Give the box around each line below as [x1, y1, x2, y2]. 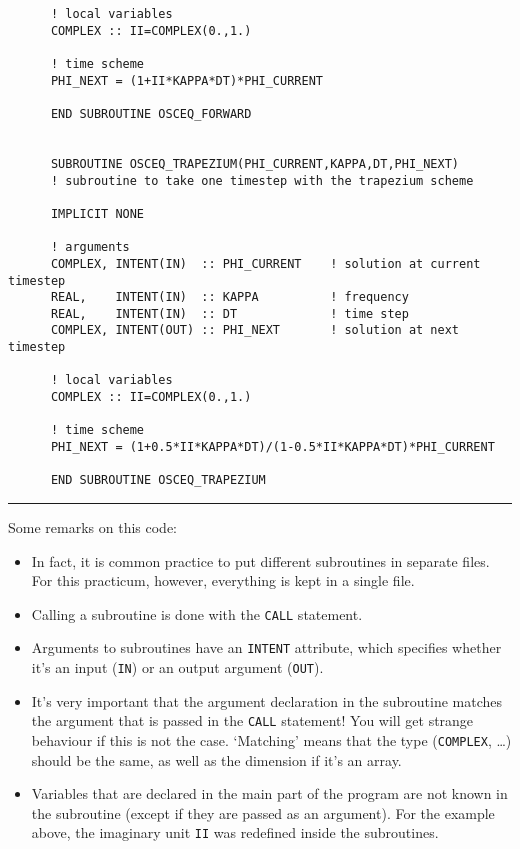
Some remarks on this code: [8, 517, 177, 538]
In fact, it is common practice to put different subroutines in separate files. [31, 550, 490, 571]
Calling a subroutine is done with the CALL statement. [31, 603, 363, 624]
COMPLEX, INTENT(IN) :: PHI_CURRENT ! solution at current [50, 256, 481, 271]
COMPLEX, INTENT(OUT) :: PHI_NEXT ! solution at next [50, 323, 460, 338]
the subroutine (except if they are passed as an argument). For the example [31, 802, 495, 823]
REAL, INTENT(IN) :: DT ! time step [50, 306, 409, 321]
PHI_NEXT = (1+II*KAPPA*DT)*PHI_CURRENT [50, 73, 323, 88]
